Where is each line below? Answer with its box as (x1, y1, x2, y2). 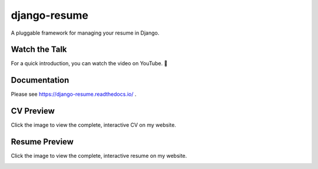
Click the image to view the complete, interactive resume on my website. (11, 153, 187, 160)
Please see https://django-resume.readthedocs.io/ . (11, 91, 137, 98)
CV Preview (11, 106, 55, 116)
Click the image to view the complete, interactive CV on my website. (11, 121, 177, 129)
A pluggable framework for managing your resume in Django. (11, 29, 160, 36)
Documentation (11, 75, 69, 85)
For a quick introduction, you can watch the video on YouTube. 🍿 (11, 60, 168, 67)
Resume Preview (11, 137, 74, 147)
